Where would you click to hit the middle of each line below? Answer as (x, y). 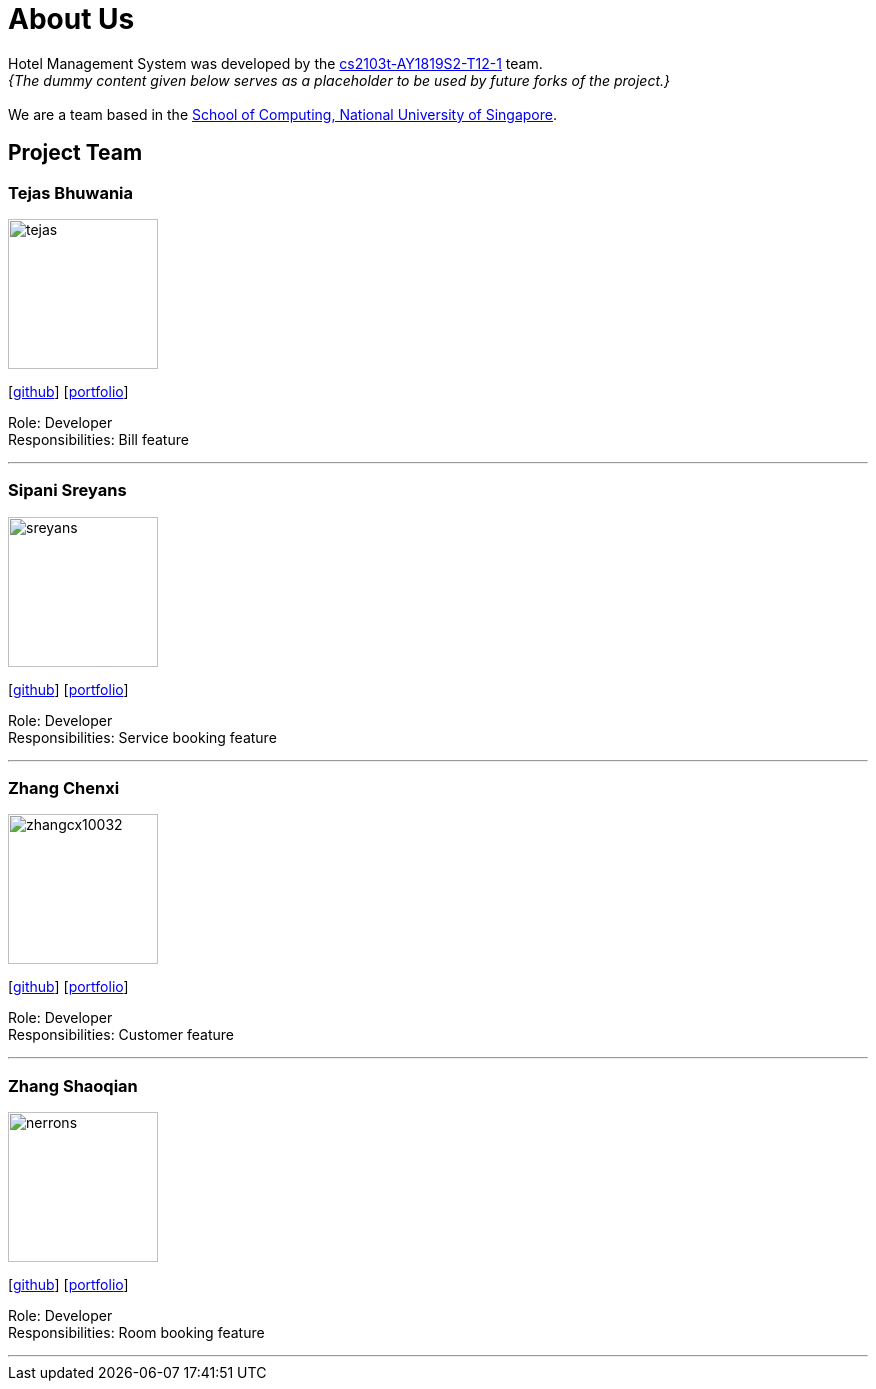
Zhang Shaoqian (73, 1085)
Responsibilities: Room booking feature (136, 1333)
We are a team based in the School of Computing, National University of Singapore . (283, 114)
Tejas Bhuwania (71, 192)
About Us (71, 19)
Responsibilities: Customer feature (121, 1035)
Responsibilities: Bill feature (98, 439)
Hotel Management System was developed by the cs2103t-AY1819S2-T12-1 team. (275, 63)
